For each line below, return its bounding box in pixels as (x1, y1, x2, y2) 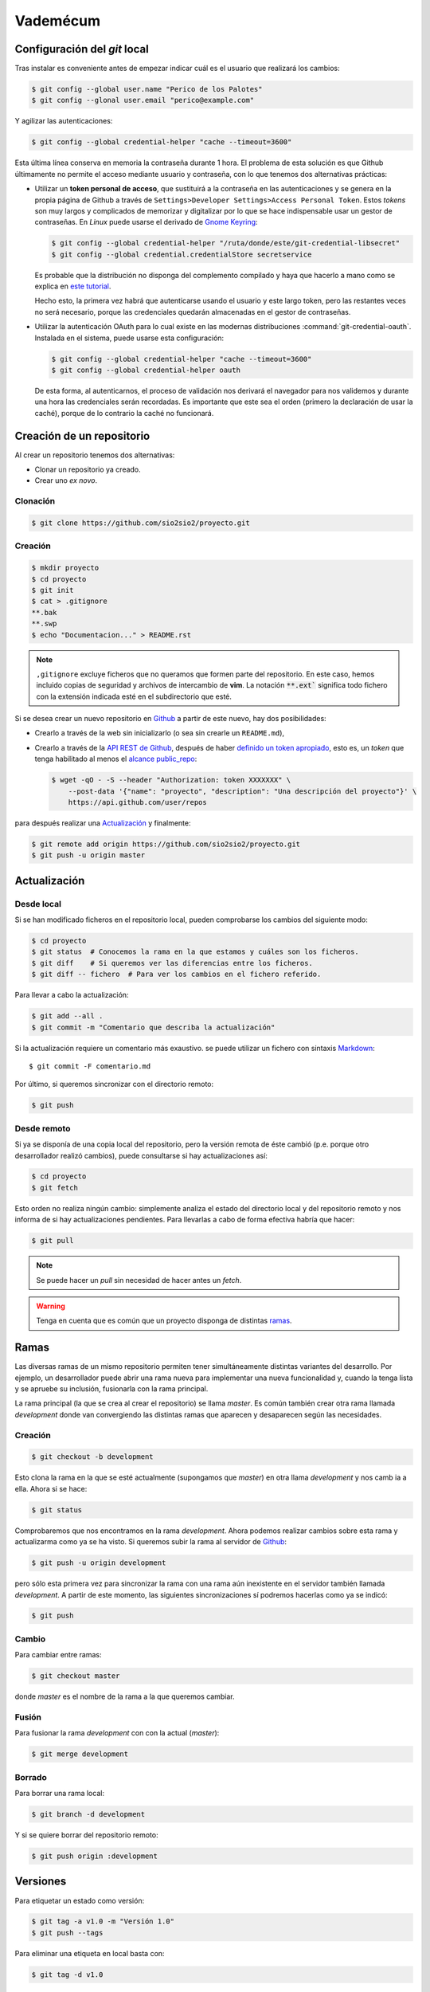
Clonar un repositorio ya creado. (34, 465, 141, 474)
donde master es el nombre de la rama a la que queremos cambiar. (14, 1692, 235, 1701)
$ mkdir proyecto (31, 563, 100, 573)
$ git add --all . (31, 1012, 104, 1021)
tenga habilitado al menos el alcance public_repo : (34, 754, 197, 764)
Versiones (14, 1875, 67, 1888)
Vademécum (14, 12, 101, 29)
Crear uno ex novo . (34, 476, 98, 485)
